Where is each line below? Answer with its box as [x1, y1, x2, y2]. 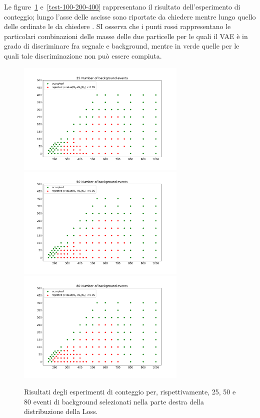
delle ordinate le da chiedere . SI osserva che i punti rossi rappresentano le [4, 21, 231, 32]
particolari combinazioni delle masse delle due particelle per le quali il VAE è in [4, 31, 248, 41]
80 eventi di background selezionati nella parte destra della [24, 396, 204, 406]
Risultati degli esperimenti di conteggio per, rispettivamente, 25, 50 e [24, 386, 236, 397]
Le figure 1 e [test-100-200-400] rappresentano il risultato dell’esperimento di [4, 2, 240, 12]
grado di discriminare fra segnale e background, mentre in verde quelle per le [4, 41, 239, 51]
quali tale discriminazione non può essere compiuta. [4, 50, 162, 61]
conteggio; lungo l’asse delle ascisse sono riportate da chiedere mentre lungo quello [4, 11, 256, 22]
